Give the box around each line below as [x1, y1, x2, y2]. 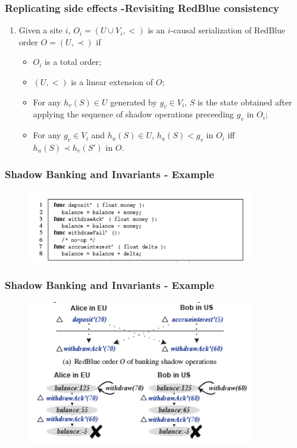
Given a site [18, 24, 63, 36]
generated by [110, 95, 157, 108]
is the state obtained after [197, 95, 292, 108]
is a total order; [45, 55, 102, 68]
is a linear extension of [71, 76, 154, 88]
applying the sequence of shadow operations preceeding [33, 108, 235, 120]
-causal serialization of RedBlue [170, 24, 286, 36]
